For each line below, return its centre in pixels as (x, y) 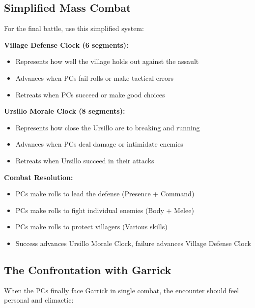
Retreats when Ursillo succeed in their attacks (85, 160)
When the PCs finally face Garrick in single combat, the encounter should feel (122, 290)
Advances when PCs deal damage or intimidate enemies (99, 144)
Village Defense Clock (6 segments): (66, 45)
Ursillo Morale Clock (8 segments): (65, 111)
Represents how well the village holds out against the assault (107, 61)
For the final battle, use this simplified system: (74, 28)
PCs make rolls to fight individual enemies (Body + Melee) (105, 210)
